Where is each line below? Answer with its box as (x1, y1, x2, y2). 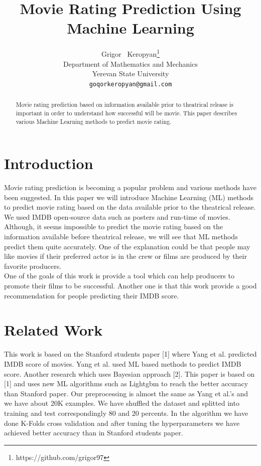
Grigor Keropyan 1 (101, 47, 160, 59)
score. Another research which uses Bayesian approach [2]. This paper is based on (4, 368, 255, 379)
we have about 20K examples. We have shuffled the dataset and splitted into (4, 398, 239, 408)
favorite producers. (4, 260, 62, 271)
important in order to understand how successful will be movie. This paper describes (16, 108, 237, 117)
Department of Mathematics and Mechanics (63, 58, 198, 69)
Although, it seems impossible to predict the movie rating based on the (4, 221, 223, 232)
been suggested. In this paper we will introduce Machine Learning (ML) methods (4, 192, 254, 202)
